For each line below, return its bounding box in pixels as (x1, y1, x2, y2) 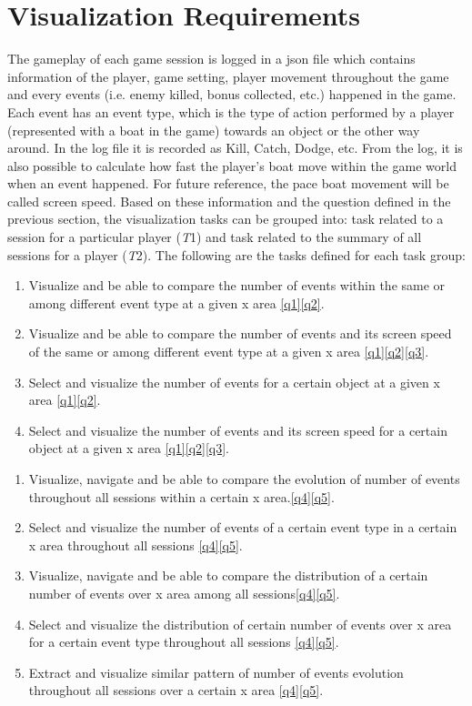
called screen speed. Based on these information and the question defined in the (7, 191, 451, 210)
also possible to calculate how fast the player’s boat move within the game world (7, 156, 457, 175)
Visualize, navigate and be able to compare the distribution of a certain (28, 566, 428, 585)
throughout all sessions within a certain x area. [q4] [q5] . (28, 487, 335, 506)
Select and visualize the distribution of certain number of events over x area (28, 614, 452, 633)
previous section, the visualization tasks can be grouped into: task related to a (7, 209, 444, 228)
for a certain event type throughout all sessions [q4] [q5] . (28, 632, 339, 651)
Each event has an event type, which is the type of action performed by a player (7, 102, 455, 121)
